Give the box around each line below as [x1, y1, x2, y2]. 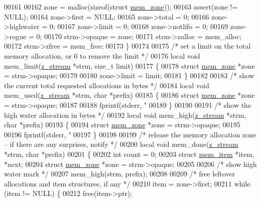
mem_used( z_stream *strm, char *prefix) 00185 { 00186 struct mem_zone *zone [4, 90, 255, 100]
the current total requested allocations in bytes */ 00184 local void [4, 80, 209, 90]
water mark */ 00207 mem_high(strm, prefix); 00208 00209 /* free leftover [4, 168, 235, 179]
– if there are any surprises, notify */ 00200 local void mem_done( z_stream [4, 139, 238, 149]
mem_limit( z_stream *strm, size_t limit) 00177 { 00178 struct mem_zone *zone [4, 60, 255, 71]
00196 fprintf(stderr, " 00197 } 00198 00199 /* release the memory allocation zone [4, 129, 256, 139]
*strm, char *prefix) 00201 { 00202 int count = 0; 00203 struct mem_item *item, [4, 148, 254, 159]
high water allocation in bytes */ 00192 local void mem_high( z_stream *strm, [4, 109, 246, 120]
